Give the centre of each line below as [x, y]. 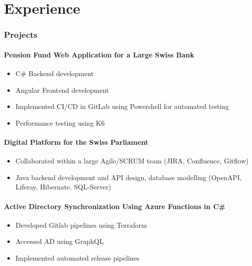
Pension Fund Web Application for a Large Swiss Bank [99, 54]
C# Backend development [55, 73]
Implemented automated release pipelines [77, 257]
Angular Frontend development [62, 90]
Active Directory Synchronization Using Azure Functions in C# [115, 206]
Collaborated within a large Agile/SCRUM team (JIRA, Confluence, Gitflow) [132, 161]
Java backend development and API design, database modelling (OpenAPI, [128, 177]
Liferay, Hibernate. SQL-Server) [63, 187]
